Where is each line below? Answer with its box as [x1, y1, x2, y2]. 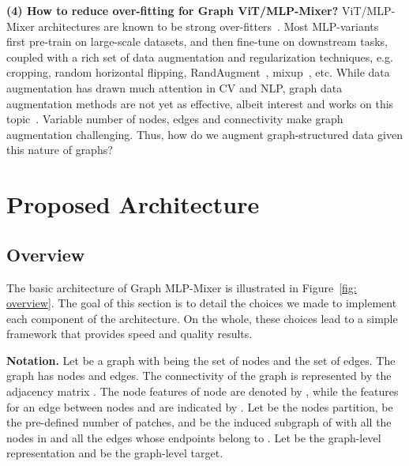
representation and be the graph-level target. [6, 445, 223, 461]
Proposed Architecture [6, 188, 260, 220]
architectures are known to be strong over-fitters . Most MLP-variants [38, 17, 379, 34]
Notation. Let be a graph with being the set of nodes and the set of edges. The [6, 351, 396, 368]
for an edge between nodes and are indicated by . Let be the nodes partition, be [6, 398, 393, 415]
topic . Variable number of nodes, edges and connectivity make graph [6, 111, 343, 127]
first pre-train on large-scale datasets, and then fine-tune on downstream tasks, [6, 33, 388, 50]
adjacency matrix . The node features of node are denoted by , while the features [6, 383, 399, 400]
